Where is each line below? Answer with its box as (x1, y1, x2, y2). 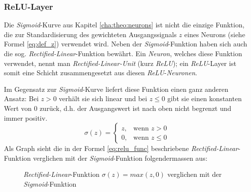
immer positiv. (4, 112, 47, 123)
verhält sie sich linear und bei (59, 93, 147, 104)
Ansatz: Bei (4, 93, 39, 104)
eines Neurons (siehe (184, 29, 245, 39)
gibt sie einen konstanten (167, 93, 242, 104)
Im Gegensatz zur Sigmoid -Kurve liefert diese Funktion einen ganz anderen (4, 84, 229, 94)
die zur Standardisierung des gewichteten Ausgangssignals (4, 29, 177, 39)
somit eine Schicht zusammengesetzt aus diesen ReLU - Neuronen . (4, 67, 197, 78)
